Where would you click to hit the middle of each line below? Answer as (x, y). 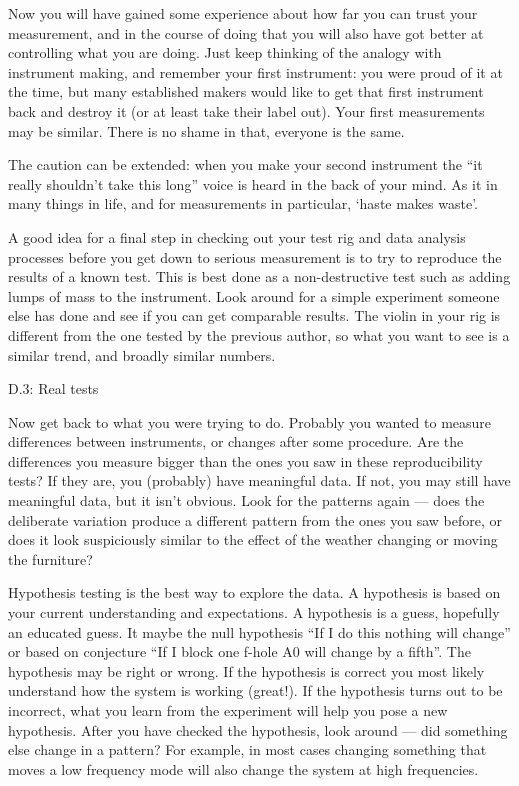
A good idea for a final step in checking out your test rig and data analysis (237, 236)
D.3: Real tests (53, 388)
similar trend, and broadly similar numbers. (142, 354)
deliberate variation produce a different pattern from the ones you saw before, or (255, 519)
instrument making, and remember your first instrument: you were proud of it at (255, 71)
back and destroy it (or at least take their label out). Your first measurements (246, 110)
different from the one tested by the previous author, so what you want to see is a (259, 334)
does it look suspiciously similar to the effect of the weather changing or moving (253, 539)
